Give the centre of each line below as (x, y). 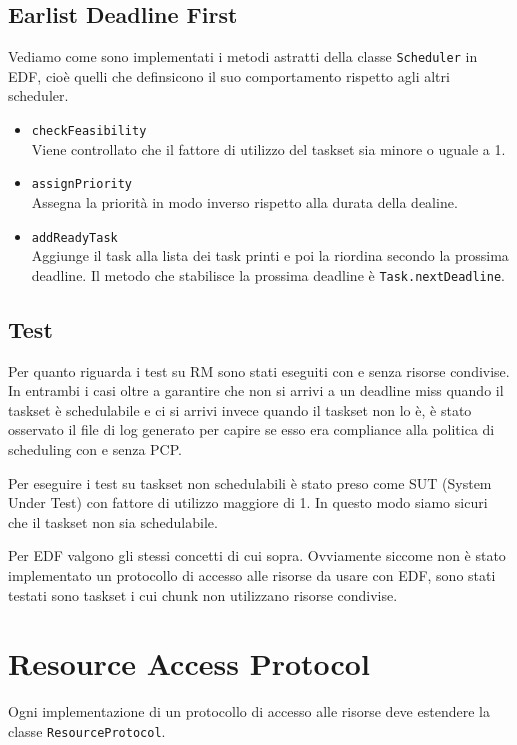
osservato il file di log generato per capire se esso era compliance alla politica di (251, 429)
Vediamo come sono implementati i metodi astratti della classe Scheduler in (243, 56)
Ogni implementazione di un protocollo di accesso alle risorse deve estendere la (249, 711)
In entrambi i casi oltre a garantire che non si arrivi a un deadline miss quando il (256, 390)
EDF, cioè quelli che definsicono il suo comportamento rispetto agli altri (229, 75)
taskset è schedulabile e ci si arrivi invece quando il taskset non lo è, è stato (240, 409)
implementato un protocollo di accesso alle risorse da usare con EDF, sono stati (252, 575)
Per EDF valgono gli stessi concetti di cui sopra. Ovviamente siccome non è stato (257, 555)
